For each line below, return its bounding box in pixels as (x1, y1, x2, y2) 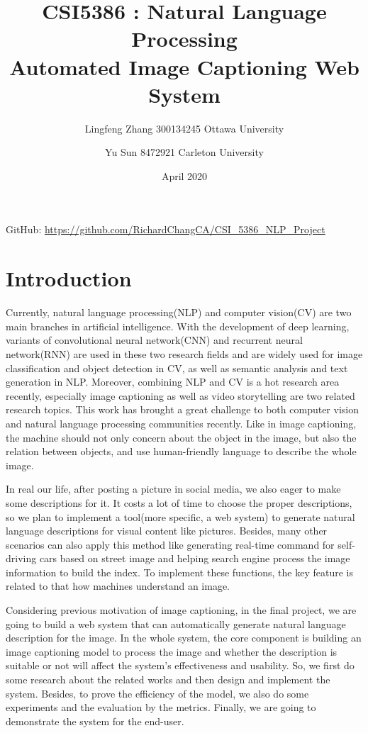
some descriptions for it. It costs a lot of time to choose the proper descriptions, (6, 495, 352, 510)
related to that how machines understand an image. (6, 578, 230, 593)
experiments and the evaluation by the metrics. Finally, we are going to (6, 700, 316, 715)
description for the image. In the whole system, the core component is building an (6, 630, 362, 645)
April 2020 (161, 168, 208, 183)
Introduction (6, 264, 132, 293)
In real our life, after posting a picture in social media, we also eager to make (6, 481, 341, 496)
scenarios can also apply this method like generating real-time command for (6, 537, 335, 552)
